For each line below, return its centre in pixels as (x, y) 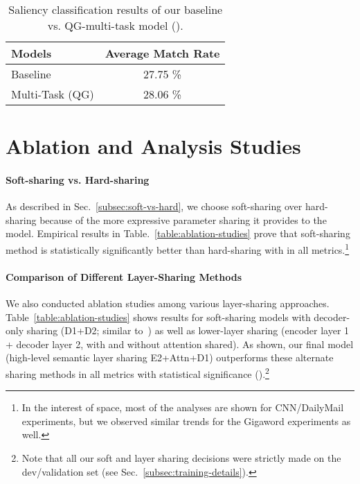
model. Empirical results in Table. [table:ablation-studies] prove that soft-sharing (178, 233)
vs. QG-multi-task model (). (115, 25)
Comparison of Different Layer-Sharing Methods (124, 276)
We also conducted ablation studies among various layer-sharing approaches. (168, 303)
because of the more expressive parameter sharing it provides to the (183, 219)
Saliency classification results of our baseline (116, 9)
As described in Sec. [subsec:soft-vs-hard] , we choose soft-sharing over (154, 206)
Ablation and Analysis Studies (153, 146)
